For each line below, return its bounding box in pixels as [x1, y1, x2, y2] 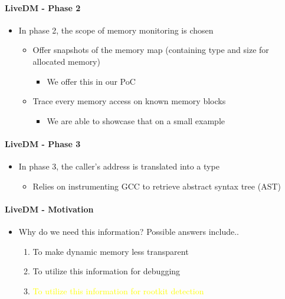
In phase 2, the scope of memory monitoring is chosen [18, 24, 214, 36]
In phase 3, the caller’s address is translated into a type [18, 160, 220, 172]
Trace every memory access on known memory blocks [32, 95, 226, 107]
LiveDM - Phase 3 [5, 137, 81, 149]
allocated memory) [32, 55, 100, 67]
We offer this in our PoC [47, 75, 136, 87]
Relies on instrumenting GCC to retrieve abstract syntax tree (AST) [32, 180, 281, 192]
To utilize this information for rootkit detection [32, 284, 204, 297]
